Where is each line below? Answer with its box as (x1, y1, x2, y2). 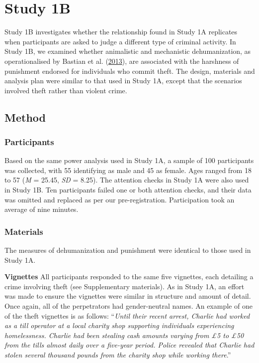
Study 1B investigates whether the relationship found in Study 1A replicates (4, 26, 238, 37)
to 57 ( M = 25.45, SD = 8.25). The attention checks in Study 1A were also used (4, 175, 249, 185)
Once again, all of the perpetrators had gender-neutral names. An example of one (4, 301, 253, 311)
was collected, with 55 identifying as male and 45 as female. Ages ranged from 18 (4, 165, 252, 175)
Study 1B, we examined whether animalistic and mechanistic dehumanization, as (4, 46, 251, 56)
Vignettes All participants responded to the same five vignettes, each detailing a (4, 271, 254, 282)
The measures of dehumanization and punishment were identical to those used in (4, 245, 251, 255)
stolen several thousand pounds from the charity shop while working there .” (4, 350, 231, 360)
